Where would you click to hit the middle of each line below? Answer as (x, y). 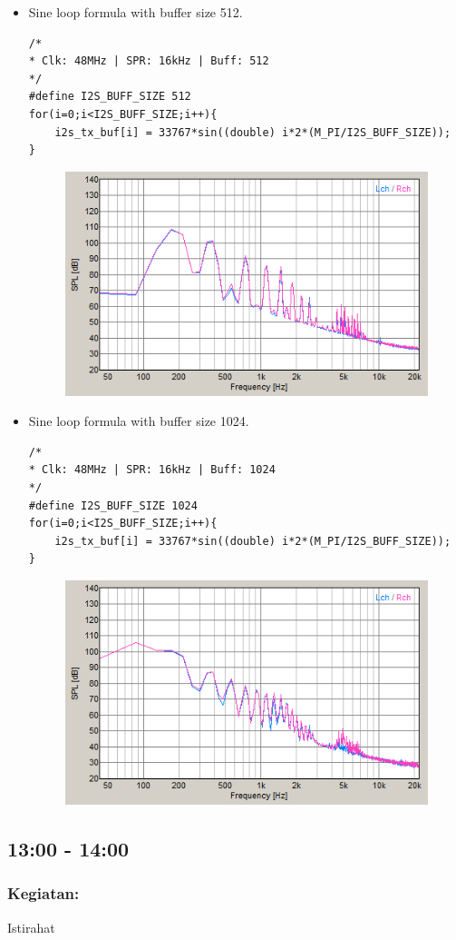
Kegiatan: (44, 893)
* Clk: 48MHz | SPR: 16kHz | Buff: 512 (149, 61)
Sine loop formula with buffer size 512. (136, 12)
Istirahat (31, 927)
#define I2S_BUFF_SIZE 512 (110, 97)
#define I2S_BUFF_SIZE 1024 (113, 505)
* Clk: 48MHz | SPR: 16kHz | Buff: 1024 (152, 470)
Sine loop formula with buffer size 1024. (139, 421)
